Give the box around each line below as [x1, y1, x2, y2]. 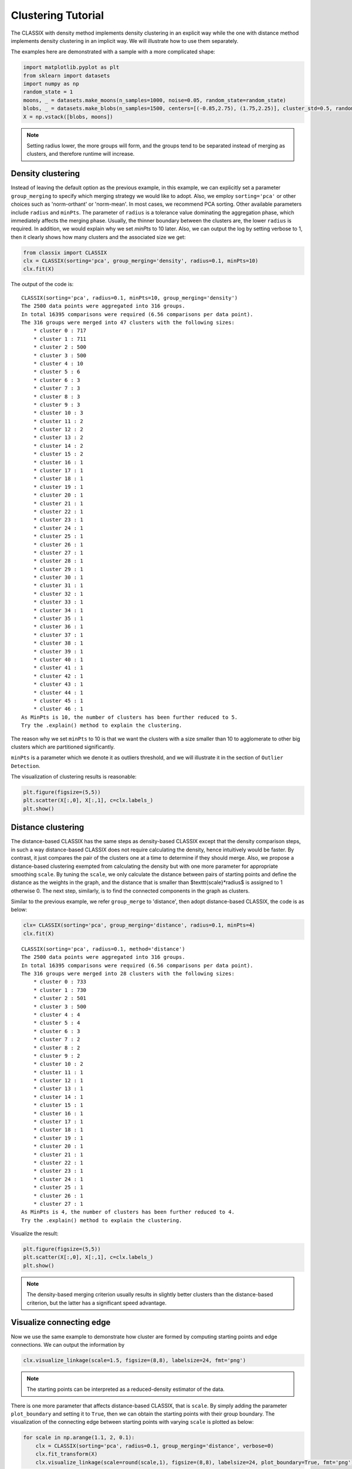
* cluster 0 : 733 [33, 978, 87, 985]
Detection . [11, 762, 40, 769]
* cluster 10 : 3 [33, 410, 83, 417]
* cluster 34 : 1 [33, 607, 83, 613]
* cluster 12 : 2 [33, 426, 83, 433]
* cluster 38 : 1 [33, 640, 83, 646]
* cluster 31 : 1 [33, 582, 83, 589]
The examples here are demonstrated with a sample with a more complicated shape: [11, 48, 215, 55]
